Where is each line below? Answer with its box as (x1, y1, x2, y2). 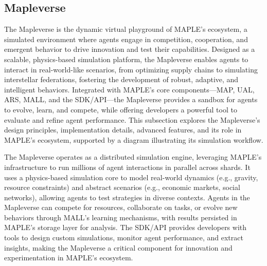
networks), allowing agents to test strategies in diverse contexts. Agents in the (4, 192, 250, 202)
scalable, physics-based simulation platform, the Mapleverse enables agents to (4, 53, 248, 64)
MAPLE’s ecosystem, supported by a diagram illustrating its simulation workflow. (4, 134, 263, 145)
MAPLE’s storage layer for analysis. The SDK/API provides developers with (4, 222, 247, 233)
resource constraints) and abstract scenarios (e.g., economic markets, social (4, 182, 240, 193)
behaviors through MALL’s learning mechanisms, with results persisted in (4, 212, 237, 222)
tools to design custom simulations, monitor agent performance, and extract (4, 232, 243, 243)
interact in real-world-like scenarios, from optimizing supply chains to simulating (4, 64, 258, 74)
